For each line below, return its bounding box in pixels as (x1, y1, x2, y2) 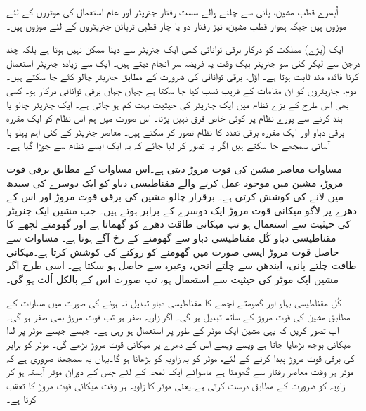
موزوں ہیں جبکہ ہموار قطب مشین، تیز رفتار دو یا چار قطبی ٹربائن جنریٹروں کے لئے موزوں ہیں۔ (6, 18, 346, 32)
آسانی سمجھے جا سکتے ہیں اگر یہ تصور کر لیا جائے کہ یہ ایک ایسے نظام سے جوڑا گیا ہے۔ (6, 138, 330, 152)
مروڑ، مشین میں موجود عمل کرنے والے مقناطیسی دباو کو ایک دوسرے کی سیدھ (6, 175, 344, 190)
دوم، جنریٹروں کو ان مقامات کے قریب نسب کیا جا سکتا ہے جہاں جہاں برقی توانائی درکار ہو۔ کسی (6, 82, 357, 97)
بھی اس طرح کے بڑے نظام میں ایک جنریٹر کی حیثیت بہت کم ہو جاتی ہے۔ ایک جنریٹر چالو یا (6, 96, 349, 111)
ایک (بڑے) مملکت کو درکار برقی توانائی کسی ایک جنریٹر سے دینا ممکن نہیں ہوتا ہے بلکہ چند (6, 41, 344, 56)
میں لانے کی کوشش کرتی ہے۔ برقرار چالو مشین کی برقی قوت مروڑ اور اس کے (6, 189, 344, 204)
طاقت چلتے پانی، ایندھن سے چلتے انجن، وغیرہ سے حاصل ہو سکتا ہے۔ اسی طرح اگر (6, 258, 357, 273)
